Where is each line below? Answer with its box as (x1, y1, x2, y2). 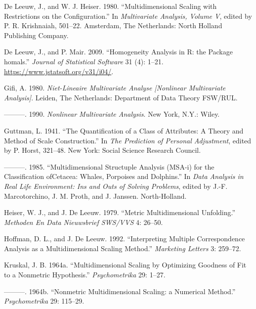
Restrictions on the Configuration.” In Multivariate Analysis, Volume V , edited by (4, 10, 252, 21)
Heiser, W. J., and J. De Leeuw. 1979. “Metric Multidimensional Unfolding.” (4, 207, 236, 218)
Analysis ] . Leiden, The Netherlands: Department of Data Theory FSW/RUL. (4, 92, 238, 102)
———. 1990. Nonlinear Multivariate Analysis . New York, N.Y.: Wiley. (4, 109, 220, 119)
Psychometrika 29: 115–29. (4, 296, 85, 306)
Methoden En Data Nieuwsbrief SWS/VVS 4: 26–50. (4, 217, 163, 227)
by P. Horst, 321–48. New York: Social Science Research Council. (4, 145, 201, 155)
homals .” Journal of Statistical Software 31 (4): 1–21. (4, 56, 164, 66)
